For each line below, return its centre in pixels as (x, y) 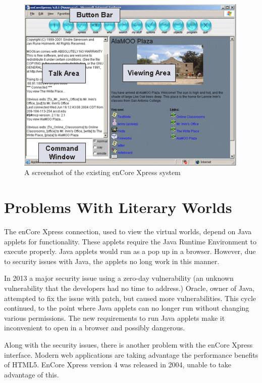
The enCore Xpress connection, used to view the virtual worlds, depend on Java (128, 231)
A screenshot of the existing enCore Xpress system (102, 172)
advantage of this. (32, 374)
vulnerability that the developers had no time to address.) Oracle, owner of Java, (129, 288)
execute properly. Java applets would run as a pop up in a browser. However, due (130, 251)
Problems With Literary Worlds (118, 207)
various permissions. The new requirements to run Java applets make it (115, 317)
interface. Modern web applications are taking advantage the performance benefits (131, 354)
